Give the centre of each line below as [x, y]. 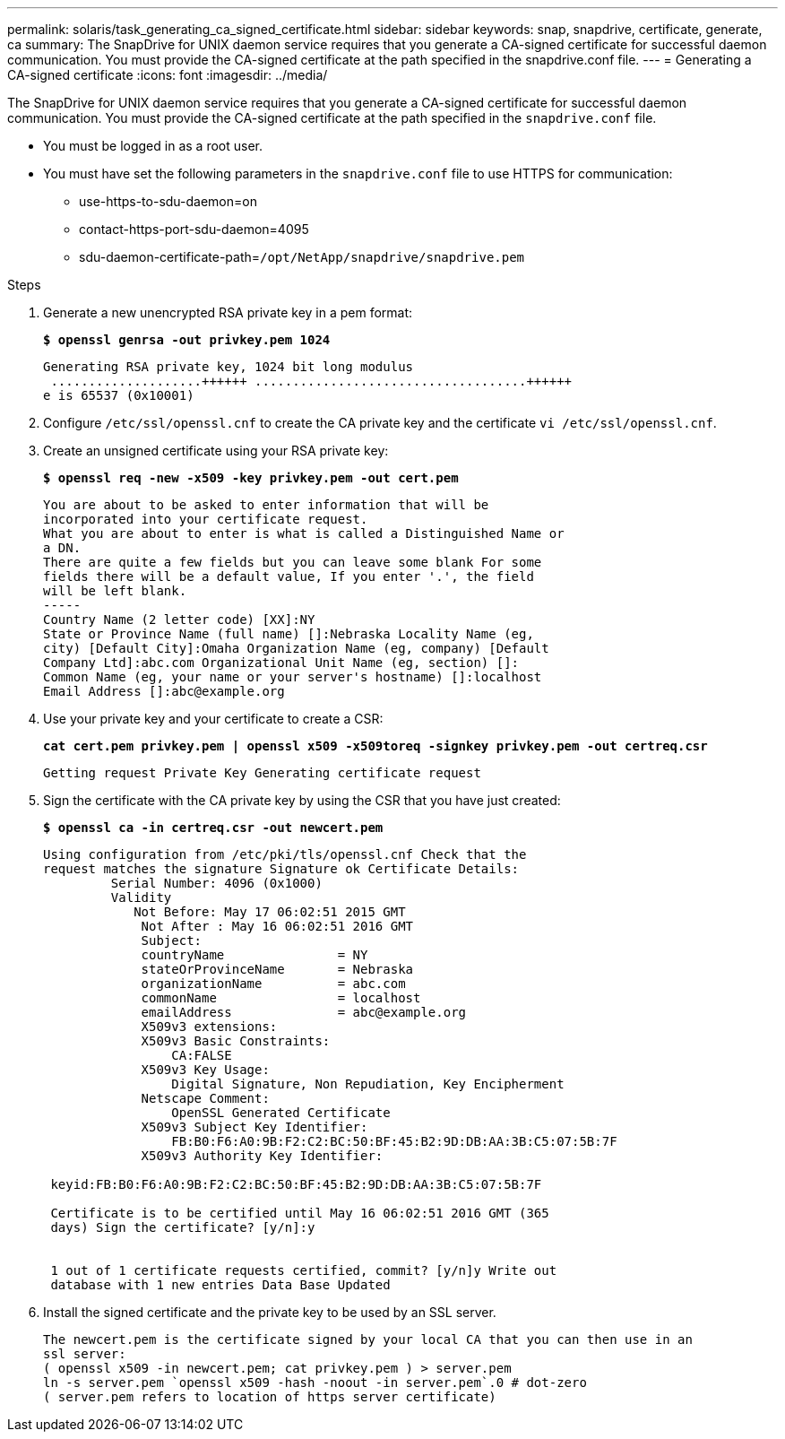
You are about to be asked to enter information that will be [266, 505]
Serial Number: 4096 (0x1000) [216, 883]
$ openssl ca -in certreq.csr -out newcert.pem [213, 828]
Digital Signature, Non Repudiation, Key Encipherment [368, 1084]
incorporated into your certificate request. [206, 519]
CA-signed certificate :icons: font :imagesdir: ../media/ [168, 75]
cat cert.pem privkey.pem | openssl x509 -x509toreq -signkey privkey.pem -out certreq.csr [375, 746]
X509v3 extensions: [209, 1027]
